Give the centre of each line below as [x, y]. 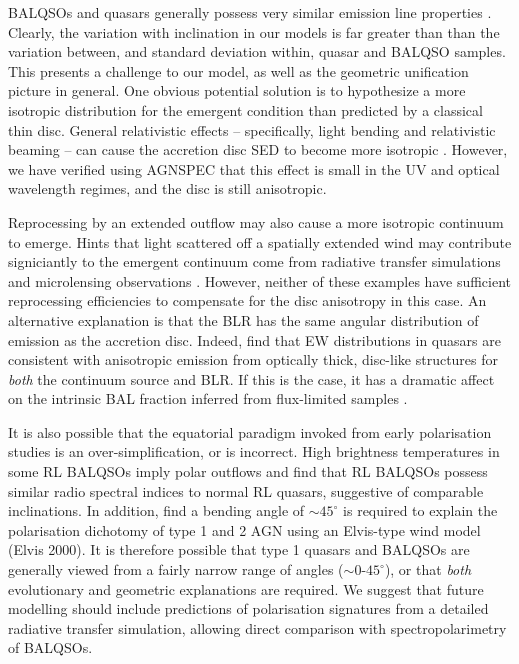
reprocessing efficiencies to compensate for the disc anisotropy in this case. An [247, 300]
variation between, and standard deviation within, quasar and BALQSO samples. [257, 51]
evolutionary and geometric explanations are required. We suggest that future [246, 588]
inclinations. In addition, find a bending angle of [156, 510]
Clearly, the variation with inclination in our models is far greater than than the [254, 31]
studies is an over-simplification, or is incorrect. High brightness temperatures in [254, 451]
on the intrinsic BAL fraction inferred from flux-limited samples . [208, 398]
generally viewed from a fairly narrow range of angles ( [176, 569]
